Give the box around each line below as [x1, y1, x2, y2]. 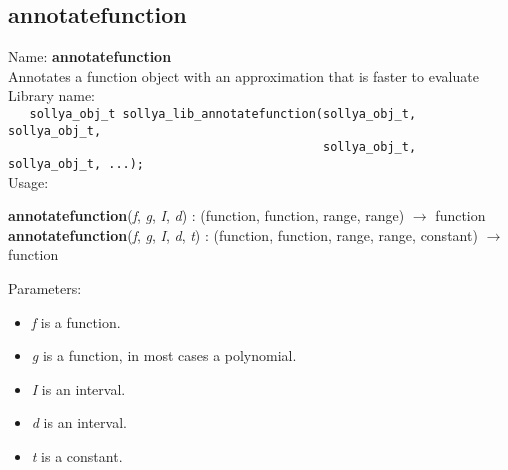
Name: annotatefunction [8, 46, 172, 67]
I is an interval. [31, 378, 126, 399]
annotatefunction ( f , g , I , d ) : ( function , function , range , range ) [8, 205, 405, 226]
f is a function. [31, 311, 121, 332]
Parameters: [8, 277, 82, 298]
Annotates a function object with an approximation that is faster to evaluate [8, 65, 479, 86]
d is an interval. [31, 412, 127, 433]
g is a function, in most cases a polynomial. [31, 345, 297, 366]
